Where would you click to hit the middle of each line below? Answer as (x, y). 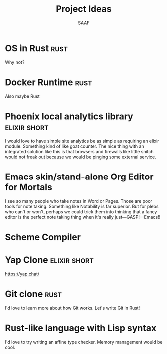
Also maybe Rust (22, 96)
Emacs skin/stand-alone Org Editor (79, 177)
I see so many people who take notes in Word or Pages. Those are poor (79, 201)
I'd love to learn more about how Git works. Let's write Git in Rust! (73, 308)
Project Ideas (84, 9)
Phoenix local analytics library (69, 116)
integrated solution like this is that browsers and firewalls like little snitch (79, 151)
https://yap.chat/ (22, 274)
